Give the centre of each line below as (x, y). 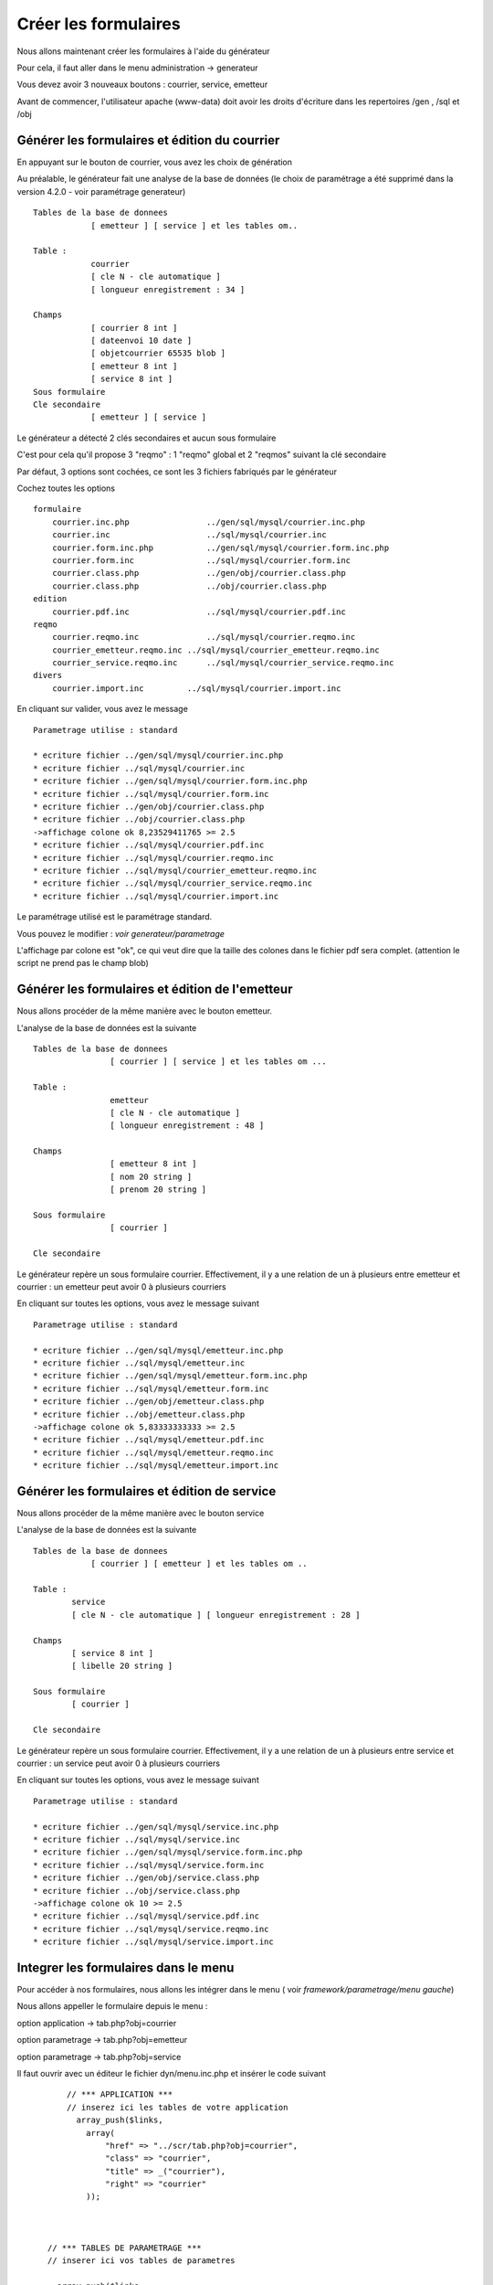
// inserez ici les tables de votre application (178, 2107)
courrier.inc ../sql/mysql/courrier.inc (189, 535)
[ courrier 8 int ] (134, 328)
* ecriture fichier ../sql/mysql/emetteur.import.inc (156, 1466)
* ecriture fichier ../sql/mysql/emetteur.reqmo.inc (153, 1452)
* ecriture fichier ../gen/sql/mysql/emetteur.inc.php (158, 1350)
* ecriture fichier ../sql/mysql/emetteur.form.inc (151, 1388)
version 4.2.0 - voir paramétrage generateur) (101, 191)
